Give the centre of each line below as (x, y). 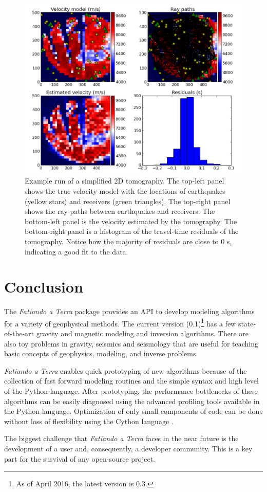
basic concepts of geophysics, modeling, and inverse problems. (101, 353)
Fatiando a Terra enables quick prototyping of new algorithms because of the (126, 370)
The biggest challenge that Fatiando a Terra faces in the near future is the (121, 438)
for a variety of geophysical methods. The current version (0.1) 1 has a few (120, 322)
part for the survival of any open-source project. (80, 458)
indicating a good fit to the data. (77, 251)
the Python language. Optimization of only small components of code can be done (133, 411)
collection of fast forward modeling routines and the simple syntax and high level (131, 381)
